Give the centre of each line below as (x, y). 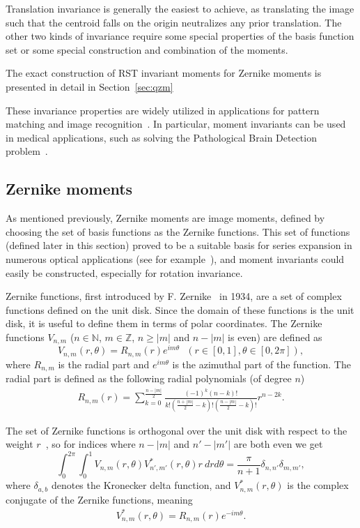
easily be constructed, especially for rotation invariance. (124, 272)
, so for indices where (91, 444)
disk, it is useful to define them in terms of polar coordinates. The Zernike (164, 323)
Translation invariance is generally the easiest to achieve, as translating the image (180, 8)
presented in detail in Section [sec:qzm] (89, 86)
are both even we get (278, 444)
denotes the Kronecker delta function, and (141, 485)
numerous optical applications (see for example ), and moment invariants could (175, 258)
